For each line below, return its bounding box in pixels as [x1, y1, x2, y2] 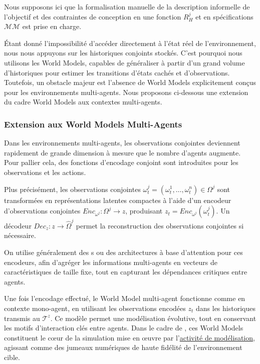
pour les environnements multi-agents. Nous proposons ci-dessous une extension [4, 86, 248, 97]
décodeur [4, 220, 32, 230]
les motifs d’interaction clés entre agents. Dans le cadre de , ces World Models [4, 322, 243, 333]
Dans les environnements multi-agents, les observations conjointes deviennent [4, 137, 240, 148]
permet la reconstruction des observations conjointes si [76, 220, 244, 230]
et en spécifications [195, 11, 253, 21]
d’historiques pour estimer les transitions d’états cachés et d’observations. [4, 67, 230, 77]
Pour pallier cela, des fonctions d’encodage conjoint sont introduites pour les [4, 157, 238, 167]
